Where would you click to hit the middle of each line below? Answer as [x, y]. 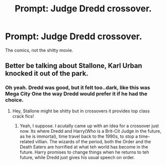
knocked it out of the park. [47, 74]
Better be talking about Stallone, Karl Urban [74, 66]
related [27, 141]
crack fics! [23, 116]
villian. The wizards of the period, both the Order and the [93, 141]
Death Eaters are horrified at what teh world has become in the [84, 147]
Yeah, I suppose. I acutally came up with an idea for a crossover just [89, 126]
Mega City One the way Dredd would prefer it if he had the [76, 94]
